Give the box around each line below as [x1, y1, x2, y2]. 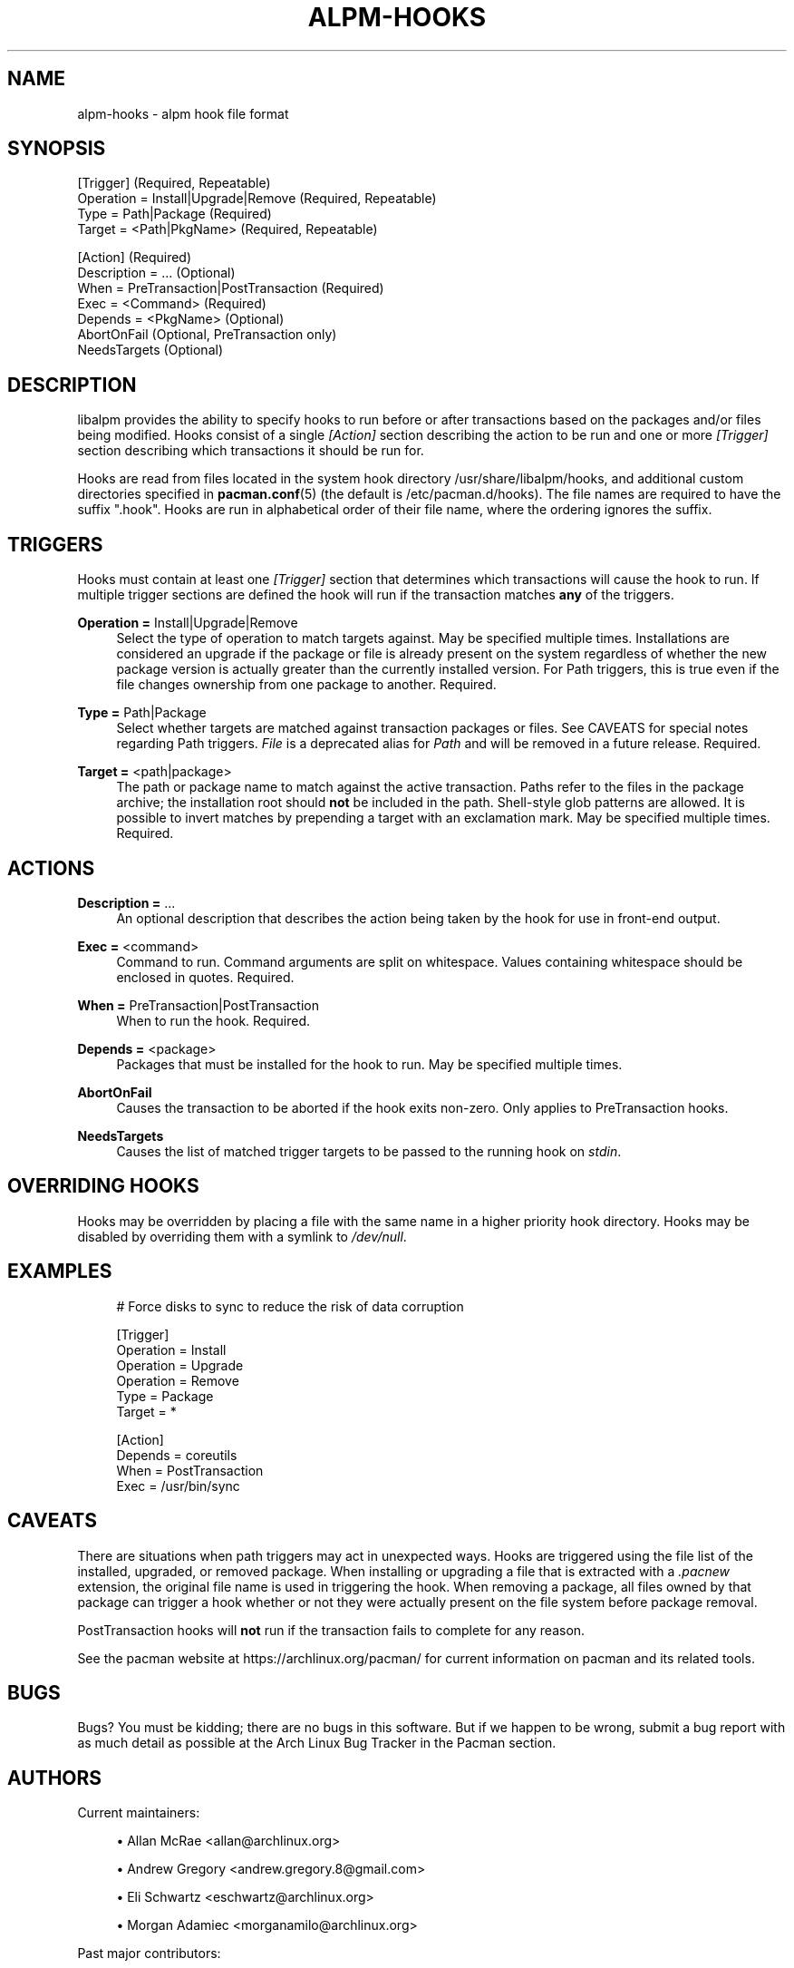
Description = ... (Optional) [77, 265, 236, 281]
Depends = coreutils [116, 1447, 237, 1463]
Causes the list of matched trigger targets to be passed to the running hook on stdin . [116, 1143, 622, 1159]
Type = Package [116, 1388, 214, 1404]
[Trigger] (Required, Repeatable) [77, 175, 271, 191]
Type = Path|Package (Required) [77, 206, 272, 222]
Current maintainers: [77, 1805, 200, 1821]
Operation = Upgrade [116, 1357, 244, 1373]
